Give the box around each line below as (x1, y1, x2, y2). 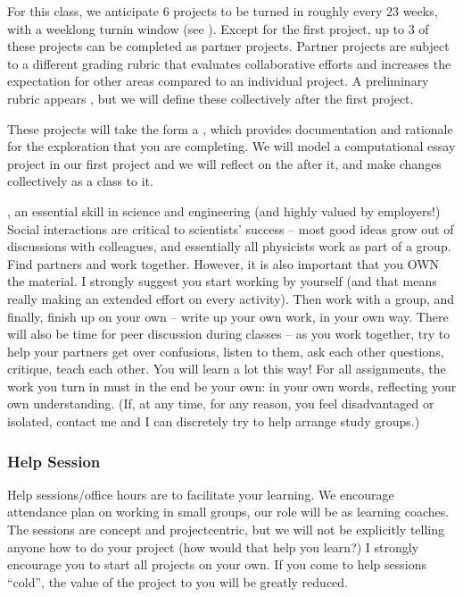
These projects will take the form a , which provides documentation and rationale (7, 119, 453, 138)
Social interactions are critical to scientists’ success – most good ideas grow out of (7, 219, 454, 238)
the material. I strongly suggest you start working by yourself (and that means (7, 272, 437, 290)
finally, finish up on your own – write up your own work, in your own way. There (7, 307, 449, 325)
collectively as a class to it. (7, 172, 153, 190)
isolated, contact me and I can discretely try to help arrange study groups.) (7, 412, 420, 431)
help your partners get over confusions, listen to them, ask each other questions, (7, 341, 444, 360)
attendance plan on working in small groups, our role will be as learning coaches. (7, 502, 450, 521)
